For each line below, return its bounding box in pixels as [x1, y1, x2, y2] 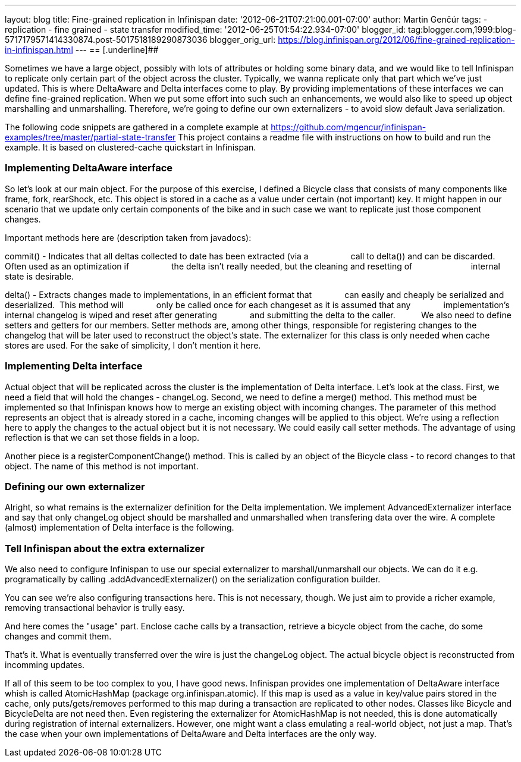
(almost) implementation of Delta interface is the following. [5, 522, 234, 533]
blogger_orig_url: [209, 35, 276, 45]
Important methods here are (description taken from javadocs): [5, 232, 252, 243]
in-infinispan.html [5, 45, 73, 55]
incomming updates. [5, 660, 85, 670]
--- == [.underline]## [75, 45, 159, 55]
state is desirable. [5, 271, 74, 281]
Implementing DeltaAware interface [5, 162, 173, 174]
